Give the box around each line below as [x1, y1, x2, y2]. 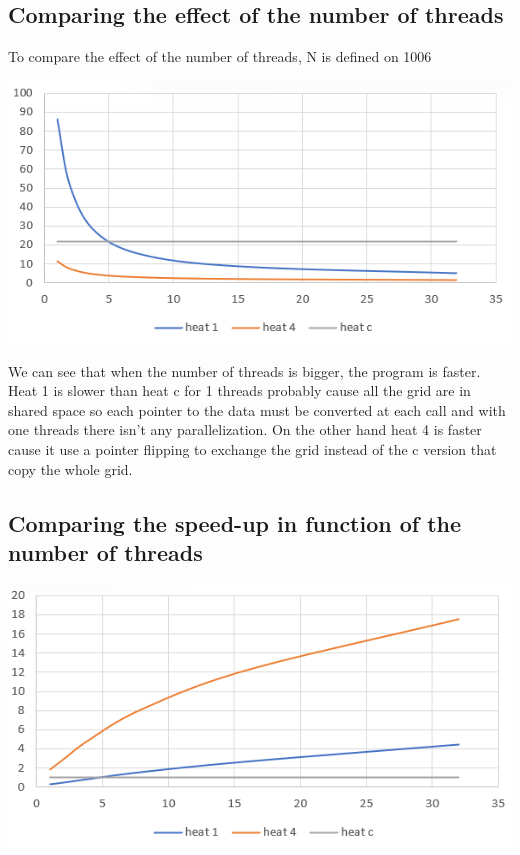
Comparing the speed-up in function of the [8, 507, 462, 538]
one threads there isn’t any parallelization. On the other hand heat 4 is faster [8, 419, 482, 440]
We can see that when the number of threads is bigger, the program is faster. [8, 360, 481, 381]
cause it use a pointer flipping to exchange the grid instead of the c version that [8, 439, 497, 460]
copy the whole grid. [8, 458, 133, 479]
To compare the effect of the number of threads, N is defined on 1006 [8, 46, 432, 67]
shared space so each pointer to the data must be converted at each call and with [8, 399, 506, 420]
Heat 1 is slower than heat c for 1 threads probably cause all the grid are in [8, 380, 471, 401]
